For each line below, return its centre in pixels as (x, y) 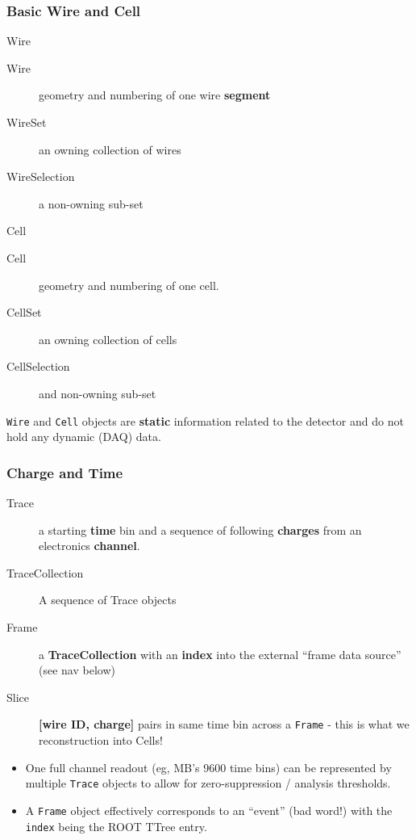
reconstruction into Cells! (101, 740)
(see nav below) (77, 670)
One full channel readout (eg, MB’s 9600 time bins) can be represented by (208, 767)
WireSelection (41, 176)
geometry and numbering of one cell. (129, 285)
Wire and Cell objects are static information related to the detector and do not (205, 420)
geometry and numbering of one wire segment (155, 95)
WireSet (27, 122)
